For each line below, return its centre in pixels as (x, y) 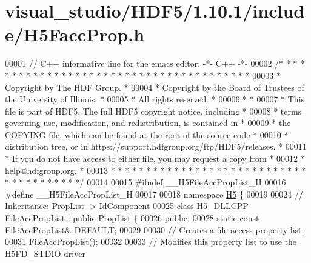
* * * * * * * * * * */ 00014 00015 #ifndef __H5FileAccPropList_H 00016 (145, 182)
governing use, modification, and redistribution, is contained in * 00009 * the (148, 123)
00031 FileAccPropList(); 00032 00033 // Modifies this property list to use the (151, 241)
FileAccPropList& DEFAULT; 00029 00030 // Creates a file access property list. (155, 229)
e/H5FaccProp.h (75, 34)
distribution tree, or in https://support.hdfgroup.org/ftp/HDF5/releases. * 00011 (156, 146)
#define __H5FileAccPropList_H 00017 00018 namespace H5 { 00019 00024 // (154, 194)
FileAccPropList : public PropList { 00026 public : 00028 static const (132, 218)
